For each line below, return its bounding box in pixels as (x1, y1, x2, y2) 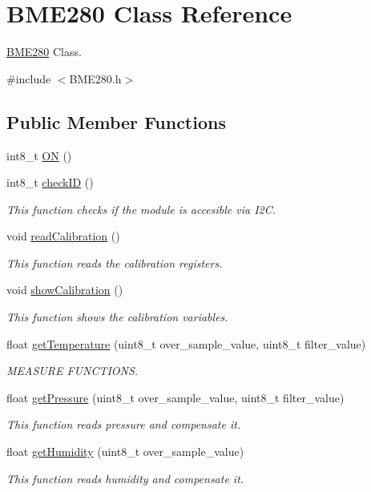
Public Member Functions (6, 109, 226, 134)
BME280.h (69, 70, 122, 87)
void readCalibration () (6, 228, 120, 244)
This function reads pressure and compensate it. (6, 416, 241, 433)
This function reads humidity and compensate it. (6, 470, 244, 486)
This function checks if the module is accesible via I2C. (6, 200, 276, 217)
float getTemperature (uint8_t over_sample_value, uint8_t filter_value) (6, 335, 366, 352)
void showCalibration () (6, 281, 123, 298)
